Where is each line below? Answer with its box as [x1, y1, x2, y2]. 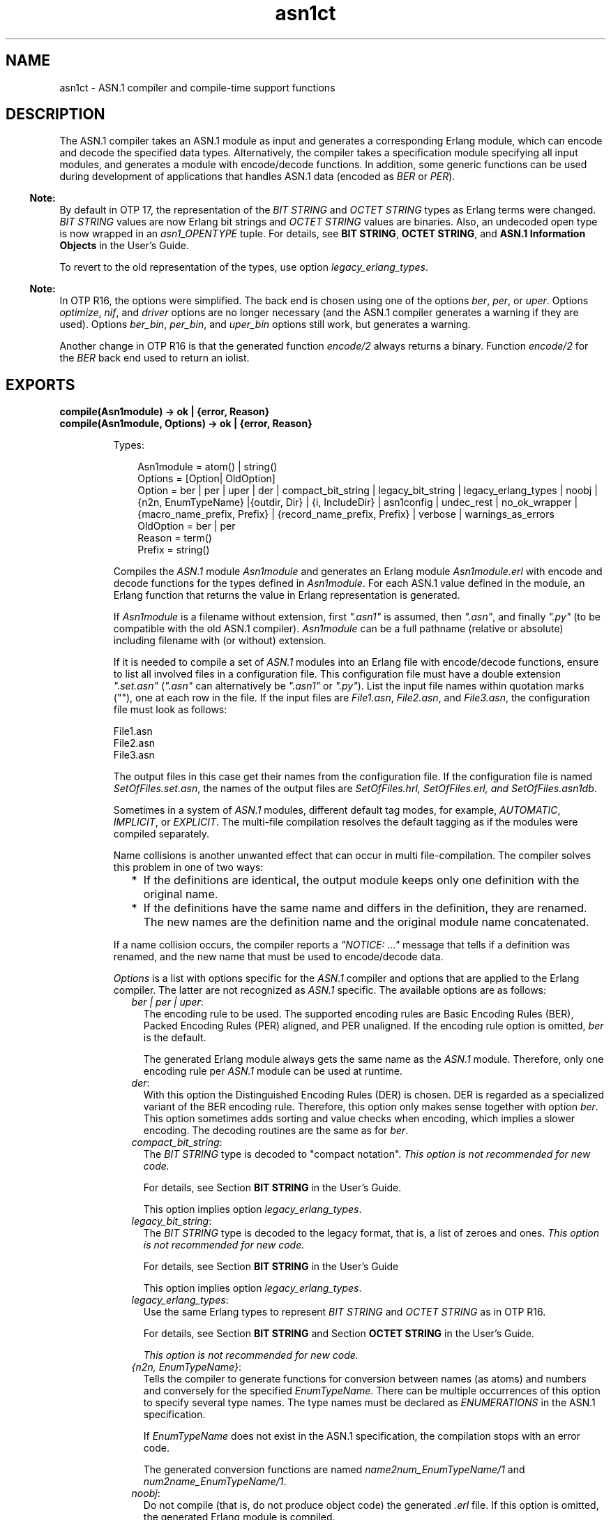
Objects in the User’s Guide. [59, 239, 189, 252]
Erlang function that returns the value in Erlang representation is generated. [113, 589, 460, 602]
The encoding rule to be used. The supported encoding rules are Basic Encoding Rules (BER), [143, 1008, 574, 1020]
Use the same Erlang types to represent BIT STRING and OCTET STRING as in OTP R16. [143, 1306, 546, 1318]
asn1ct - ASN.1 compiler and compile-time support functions [59, 81, 335, 94]
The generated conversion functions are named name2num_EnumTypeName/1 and [143, 1463, 525, 1476]
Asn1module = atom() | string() [137, 461, 278, 473]
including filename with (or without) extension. [113, 634, 326, 647]
